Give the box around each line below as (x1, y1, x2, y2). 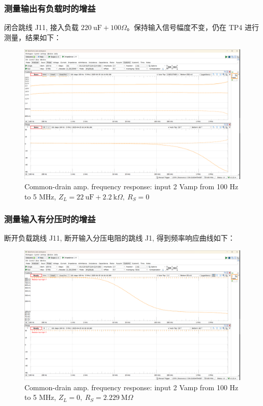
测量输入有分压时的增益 (4, 213, 96, 225)
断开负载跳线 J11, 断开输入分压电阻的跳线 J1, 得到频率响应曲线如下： (4, 233, 235, 243)
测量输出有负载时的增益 (4, 2, 96, 14)
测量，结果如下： (4, 32, 61, 42)
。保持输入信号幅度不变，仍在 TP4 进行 (127, 22, 259, 33)
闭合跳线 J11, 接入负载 (4, 22, 79, 33)
